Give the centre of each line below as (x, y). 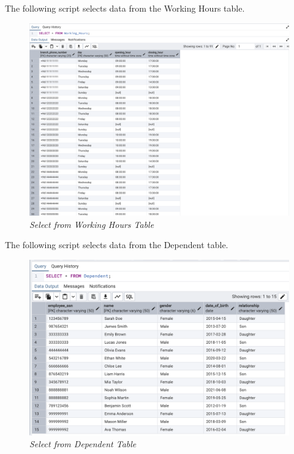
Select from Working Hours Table (92, 224)
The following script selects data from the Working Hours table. (125, 8)
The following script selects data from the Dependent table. (117, 245)
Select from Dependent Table (83, 444)
